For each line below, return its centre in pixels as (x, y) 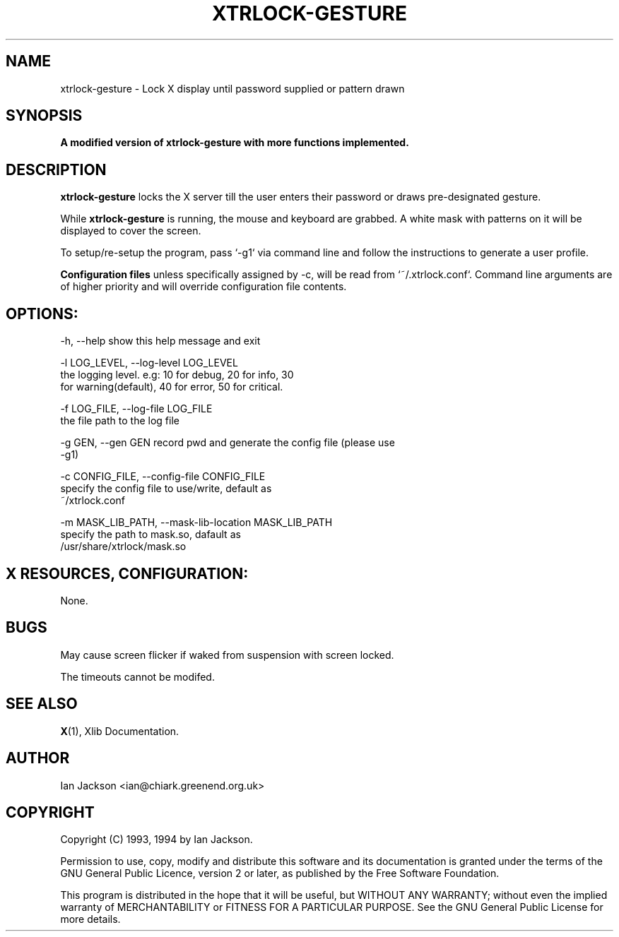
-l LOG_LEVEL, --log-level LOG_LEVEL (149, 363)
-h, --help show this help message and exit (160, 341)
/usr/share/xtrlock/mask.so (123, 547)
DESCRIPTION (56, 169)
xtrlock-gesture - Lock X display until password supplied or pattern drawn (232, 88)
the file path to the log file (120, 421)
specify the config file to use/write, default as (166, 489)
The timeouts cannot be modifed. (137, 676)
